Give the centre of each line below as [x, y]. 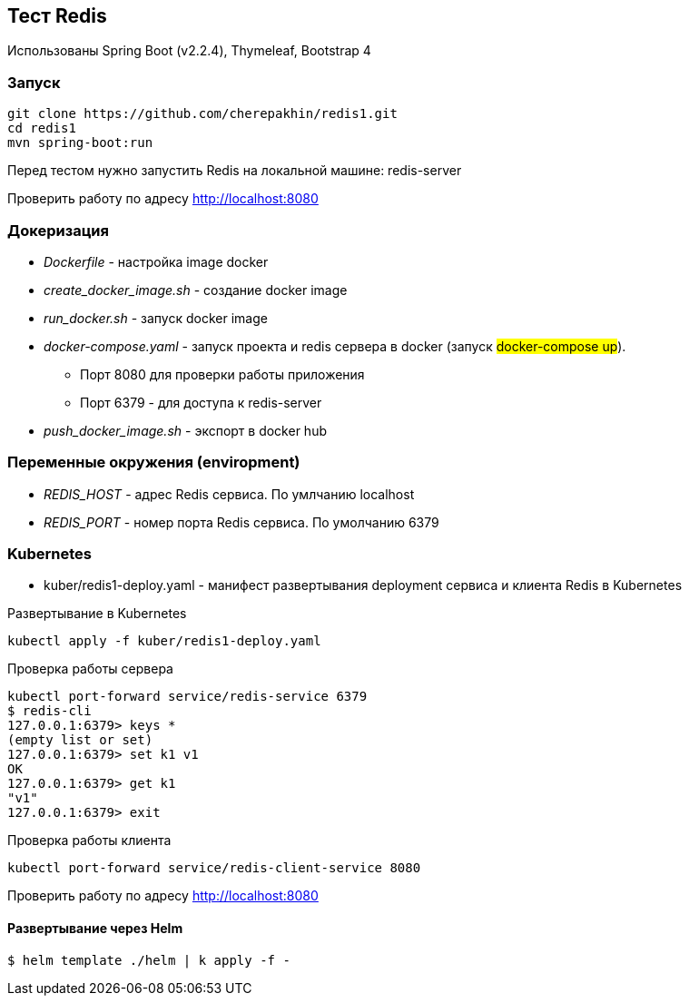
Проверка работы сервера [90, 669]
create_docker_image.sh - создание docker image [196, 290]
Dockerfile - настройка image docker [156, 261]
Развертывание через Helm [95, 929]
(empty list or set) [80, 740]
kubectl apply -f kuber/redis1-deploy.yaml [164, 641]
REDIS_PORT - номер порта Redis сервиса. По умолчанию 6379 [241, 522]
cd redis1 [42, 128]
